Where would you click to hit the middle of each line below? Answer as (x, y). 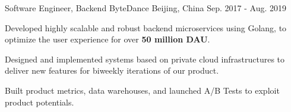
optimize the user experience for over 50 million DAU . (107, 39)
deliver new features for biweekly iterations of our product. (112, 70)
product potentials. (39, 102)
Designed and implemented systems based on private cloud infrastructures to (145, 59)
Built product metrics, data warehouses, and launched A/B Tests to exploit (142, 90)
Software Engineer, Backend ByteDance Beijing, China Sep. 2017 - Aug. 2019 (145, 8)
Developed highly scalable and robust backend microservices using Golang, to (146, 27)
